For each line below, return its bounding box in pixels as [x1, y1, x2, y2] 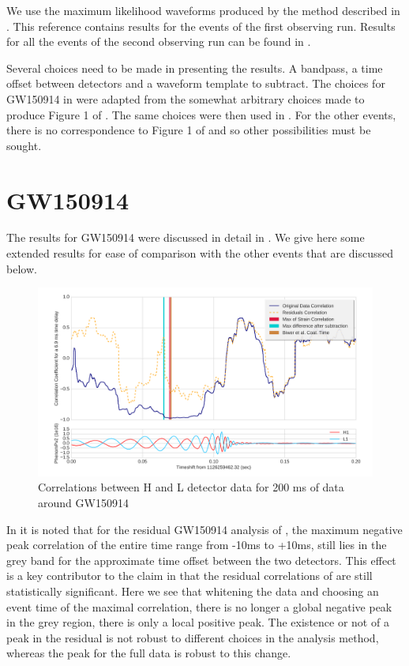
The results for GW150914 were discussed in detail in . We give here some [6, 229, 365, 246]
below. [6, 260, 37, 277]
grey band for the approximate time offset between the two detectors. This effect [6, 551, 396, 568]
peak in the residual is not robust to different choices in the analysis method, [6, 629, 379, 645]
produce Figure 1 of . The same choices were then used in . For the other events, [6, 106, 396, 122]
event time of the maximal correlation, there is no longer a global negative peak [6, 598, 392, 615]
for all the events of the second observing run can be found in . [6, 33, 311, 50]
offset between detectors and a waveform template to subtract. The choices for [6, 75, 385, 92]
